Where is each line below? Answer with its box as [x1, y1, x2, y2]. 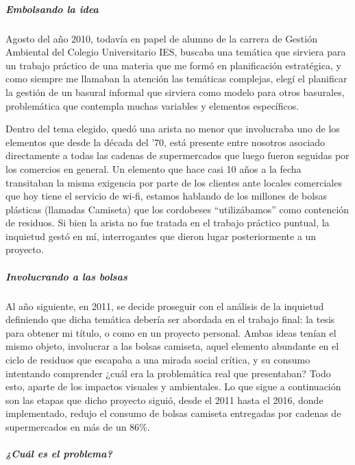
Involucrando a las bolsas [5, 269, 127, 283]
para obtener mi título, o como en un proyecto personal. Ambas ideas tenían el [5, 325, 336, 339]
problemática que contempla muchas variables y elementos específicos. [5, 98, 299, 112]
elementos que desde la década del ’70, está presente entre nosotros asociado [5, 134, 326, 149]
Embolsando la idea [5, 1, 99, 16]
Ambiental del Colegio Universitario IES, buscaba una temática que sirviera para [5, 45, 346, 59]
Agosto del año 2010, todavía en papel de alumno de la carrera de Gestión [5, 31, 317, 45]
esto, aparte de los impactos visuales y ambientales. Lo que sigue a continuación [5, 379, 341, 394]
